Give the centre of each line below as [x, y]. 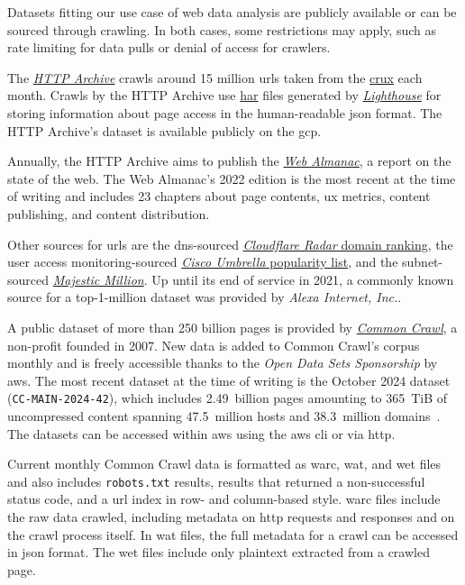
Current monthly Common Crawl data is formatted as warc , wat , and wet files [224, 464]
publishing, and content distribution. [109, 213]
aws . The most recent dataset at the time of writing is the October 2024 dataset [229, 380]
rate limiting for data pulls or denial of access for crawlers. [169, 47]
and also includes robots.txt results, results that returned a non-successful [216, 481]
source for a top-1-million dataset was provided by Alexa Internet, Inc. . [205, 297]
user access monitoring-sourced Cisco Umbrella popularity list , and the [203, 262]
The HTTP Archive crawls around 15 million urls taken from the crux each [215, 77]
